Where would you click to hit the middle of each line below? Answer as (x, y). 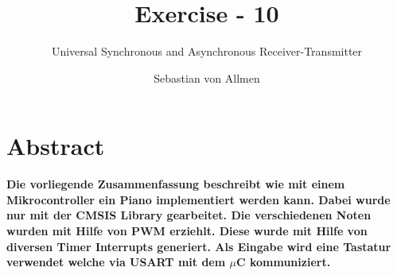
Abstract (56, 146)
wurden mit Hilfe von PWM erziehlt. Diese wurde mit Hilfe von (187, 231)
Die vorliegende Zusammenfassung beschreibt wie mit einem (176, 184)
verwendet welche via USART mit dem (116, 262)
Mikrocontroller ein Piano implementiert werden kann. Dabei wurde (198, 199)
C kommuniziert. (283, 262)
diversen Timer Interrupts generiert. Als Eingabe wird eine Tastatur (199, 246)
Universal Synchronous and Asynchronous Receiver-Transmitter (207, 51)
